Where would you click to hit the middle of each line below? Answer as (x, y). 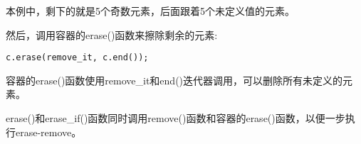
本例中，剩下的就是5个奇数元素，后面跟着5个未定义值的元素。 (150, 11)
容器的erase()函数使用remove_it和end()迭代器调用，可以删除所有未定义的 (174, 80)
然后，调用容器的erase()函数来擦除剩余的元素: (112, 34)
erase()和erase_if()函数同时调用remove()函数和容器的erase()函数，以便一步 (176, 118)
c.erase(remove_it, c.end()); (77, 58)
